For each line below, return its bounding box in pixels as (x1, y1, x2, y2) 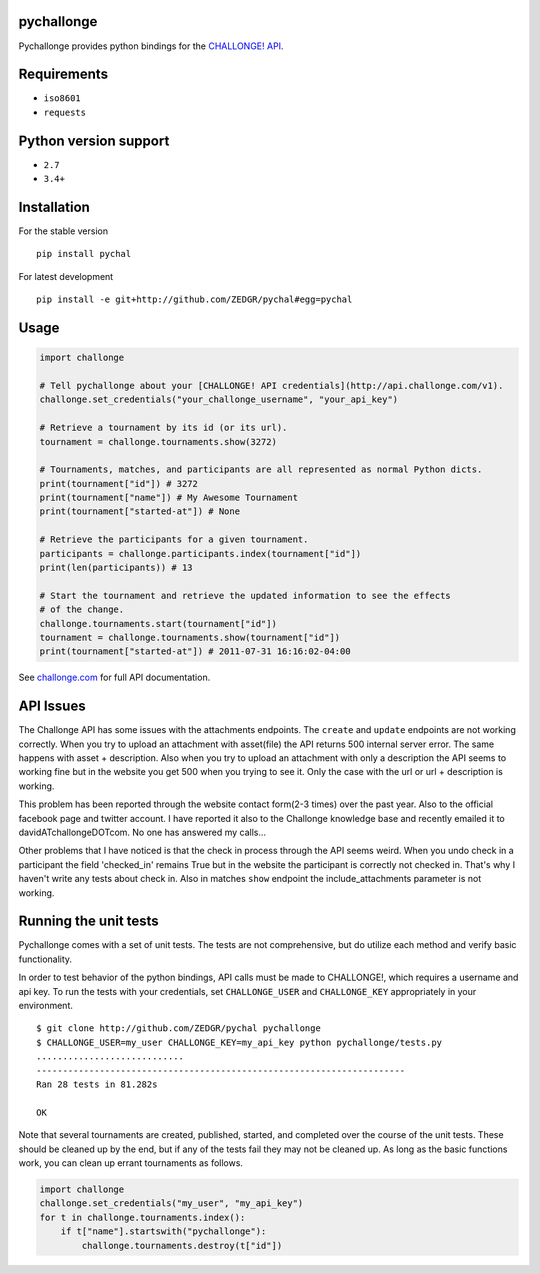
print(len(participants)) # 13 (39, 562, 194, 574)
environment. (18, 1000, 74, 1012)
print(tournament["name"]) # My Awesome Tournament (39, 492, 299, 504)
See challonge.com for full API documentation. (18, 671, 211, 684)
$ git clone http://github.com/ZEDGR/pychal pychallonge (36, 1023, 322, 1034)
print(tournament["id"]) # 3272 (39, 478, 199, 489)
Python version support (18, 132, 170, 149)
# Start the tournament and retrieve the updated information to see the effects (39, 590, 452, 601)
